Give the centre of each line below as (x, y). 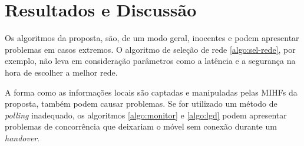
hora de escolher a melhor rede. (61, 72)
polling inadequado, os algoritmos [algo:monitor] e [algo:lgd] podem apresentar (146, 115)
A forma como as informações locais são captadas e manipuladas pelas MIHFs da (151, 92)
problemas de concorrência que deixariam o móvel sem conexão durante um (141, 126)
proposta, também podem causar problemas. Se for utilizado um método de (141, 103)
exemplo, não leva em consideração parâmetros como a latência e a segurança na (150, 61)
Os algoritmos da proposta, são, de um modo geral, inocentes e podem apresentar (152, 38)
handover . (22, 137)
